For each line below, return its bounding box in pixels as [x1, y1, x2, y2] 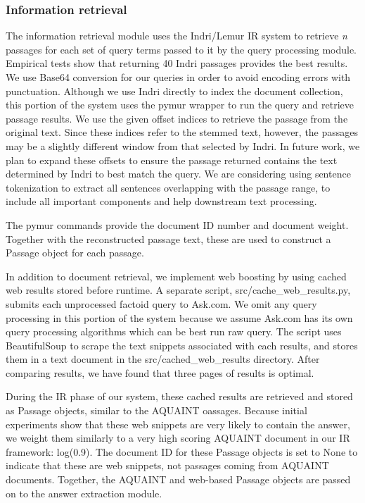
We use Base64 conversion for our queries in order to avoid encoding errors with [6, 70, 351, 84]
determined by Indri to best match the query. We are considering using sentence [6, 166, 351, 181]
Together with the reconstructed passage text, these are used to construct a [6, 231, 331, 246]
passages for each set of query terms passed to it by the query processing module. [6, 42, 357, 56]
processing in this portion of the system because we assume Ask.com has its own [6, 310, 353, 325]
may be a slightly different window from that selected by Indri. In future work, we [6, 138, 360, 153]
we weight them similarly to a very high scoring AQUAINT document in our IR [6, 430, 350, 445]
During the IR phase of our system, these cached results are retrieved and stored [6, 389, 353, 404]
